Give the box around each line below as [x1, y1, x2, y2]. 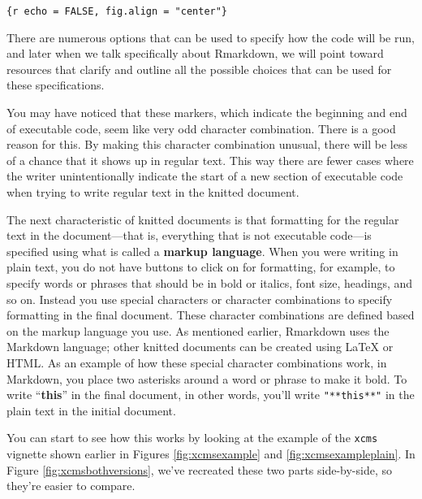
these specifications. [6, 76, 105, 93]
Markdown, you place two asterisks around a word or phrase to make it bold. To [6, 370, 407, 387]
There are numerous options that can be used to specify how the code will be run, [6, 28, 415, 46]
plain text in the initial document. [6, 401, 176, 419]
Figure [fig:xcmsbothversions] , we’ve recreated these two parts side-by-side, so [6, 461, 393, 478]
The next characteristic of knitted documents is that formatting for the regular [6, 210, 399, 228]
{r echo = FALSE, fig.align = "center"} [6, 6, 228, 17]
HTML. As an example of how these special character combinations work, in [6, 354, 387, 371]
